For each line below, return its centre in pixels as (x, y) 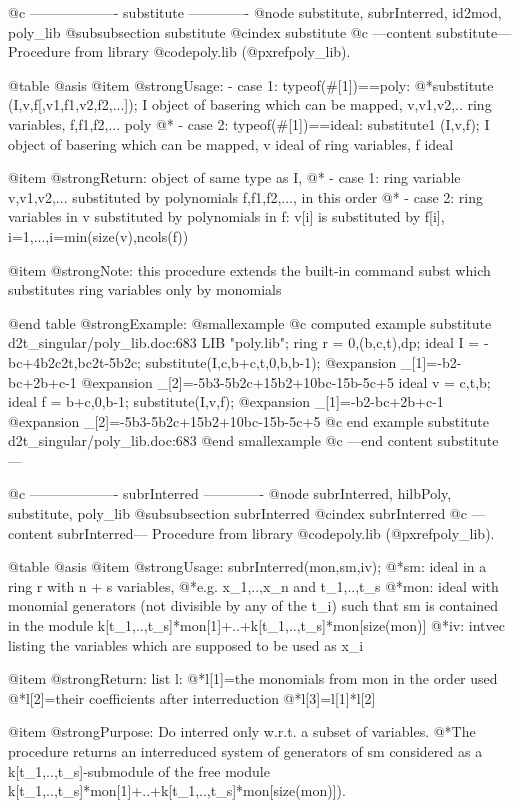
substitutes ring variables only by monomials (145, 289)
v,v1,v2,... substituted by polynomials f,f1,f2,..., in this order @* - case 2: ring (246, 196)
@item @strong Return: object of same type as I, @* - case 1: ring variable (234, 177)
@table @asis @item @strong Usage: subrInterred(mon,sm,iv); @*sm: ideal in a (247, 566)
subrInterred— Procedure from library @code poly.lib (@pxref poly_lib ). (276, 532)
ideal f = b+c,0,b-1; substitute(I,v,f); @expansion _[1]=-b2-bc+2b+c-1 (226, 401)
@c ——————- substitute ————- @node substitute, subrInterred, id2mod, (255, 12)
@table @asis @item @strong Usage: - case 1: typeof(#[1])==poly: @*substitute (251, 84)
